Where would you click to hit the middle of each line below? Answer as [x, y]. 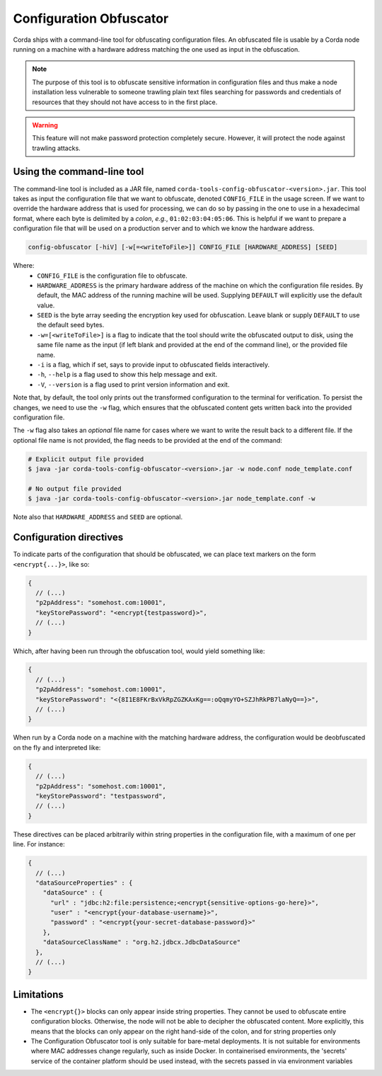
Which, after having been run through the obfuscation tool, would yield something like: [139, 651]
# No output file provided [75, 488]
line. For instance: [39, 844]
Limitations [38, 994]
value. [46, 305]
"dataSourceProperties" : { [84, 883]
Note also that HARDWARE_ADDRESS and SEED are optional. [98, 517]
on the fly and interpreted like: [57, 747]
